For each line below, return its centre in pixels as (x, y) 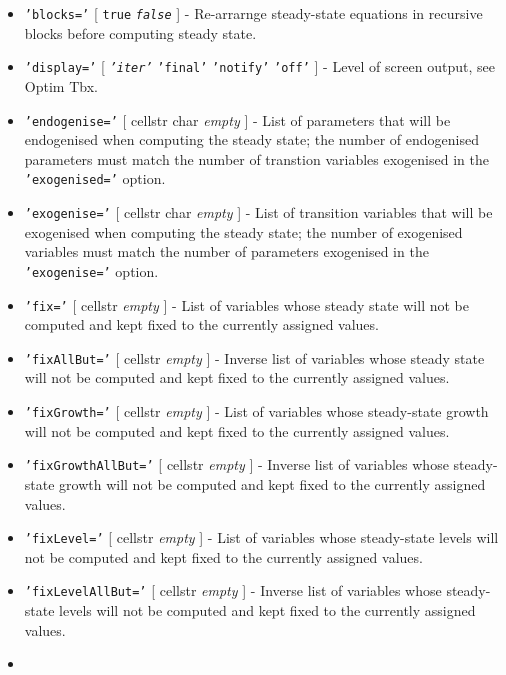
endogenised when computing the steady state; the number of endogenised (251, 139)
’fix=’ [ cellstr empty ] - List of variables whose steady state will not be (246, 304)
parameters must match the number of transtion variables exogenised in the (256, 158)
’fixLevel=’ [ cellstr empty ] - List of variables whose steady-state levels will (261, 537)
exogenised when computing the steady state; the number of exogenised (243, 231)
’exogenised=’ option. (95, 178)
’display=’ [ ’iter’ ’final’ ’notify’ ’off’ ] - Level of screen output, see (259, 66)
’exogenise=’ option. (91, 270)
